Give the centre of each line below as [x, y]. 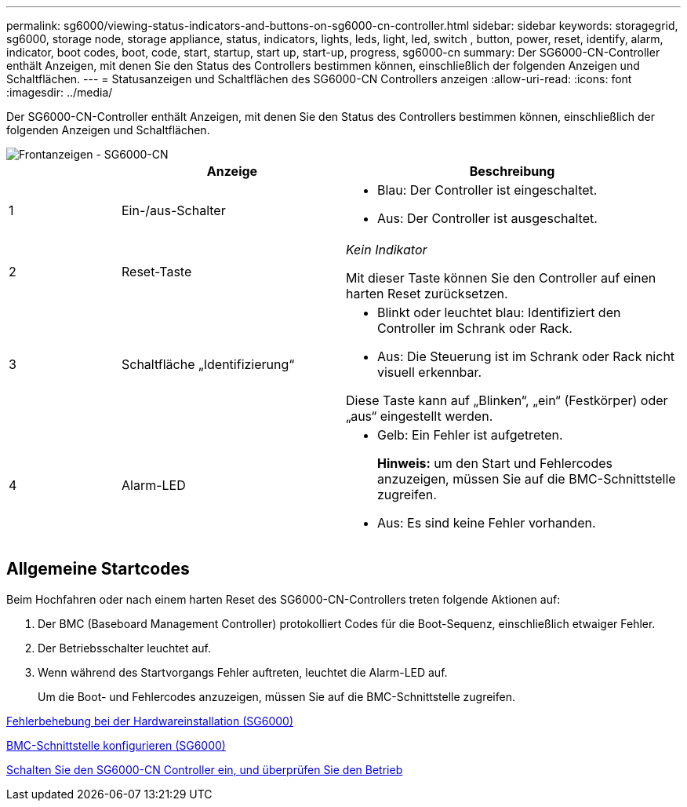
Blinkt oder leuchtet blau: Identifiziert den [499, 312]
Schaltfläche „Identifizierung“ [208, 364]
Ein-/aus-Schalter [173, 210]
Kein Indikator [386, 250]
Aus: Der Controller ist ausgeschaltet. [487, 218]
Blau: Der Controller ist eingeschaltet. [487, 190]
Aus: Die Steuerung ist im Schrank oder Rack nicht [526, 356]
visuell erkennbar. [429, 372]
